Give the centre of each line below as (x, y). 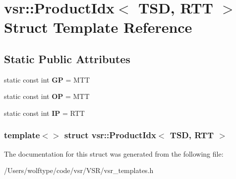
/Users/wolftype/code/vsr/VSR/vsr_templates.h (79, 170)
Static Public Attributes (67, 58)
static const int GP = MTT (47, 79)
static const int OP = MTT (47, 96)
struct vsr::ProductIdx (110, 135)
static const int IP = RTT (44, 113)
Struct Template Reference (98, 27)
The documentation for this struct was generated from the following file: (114, 153)
